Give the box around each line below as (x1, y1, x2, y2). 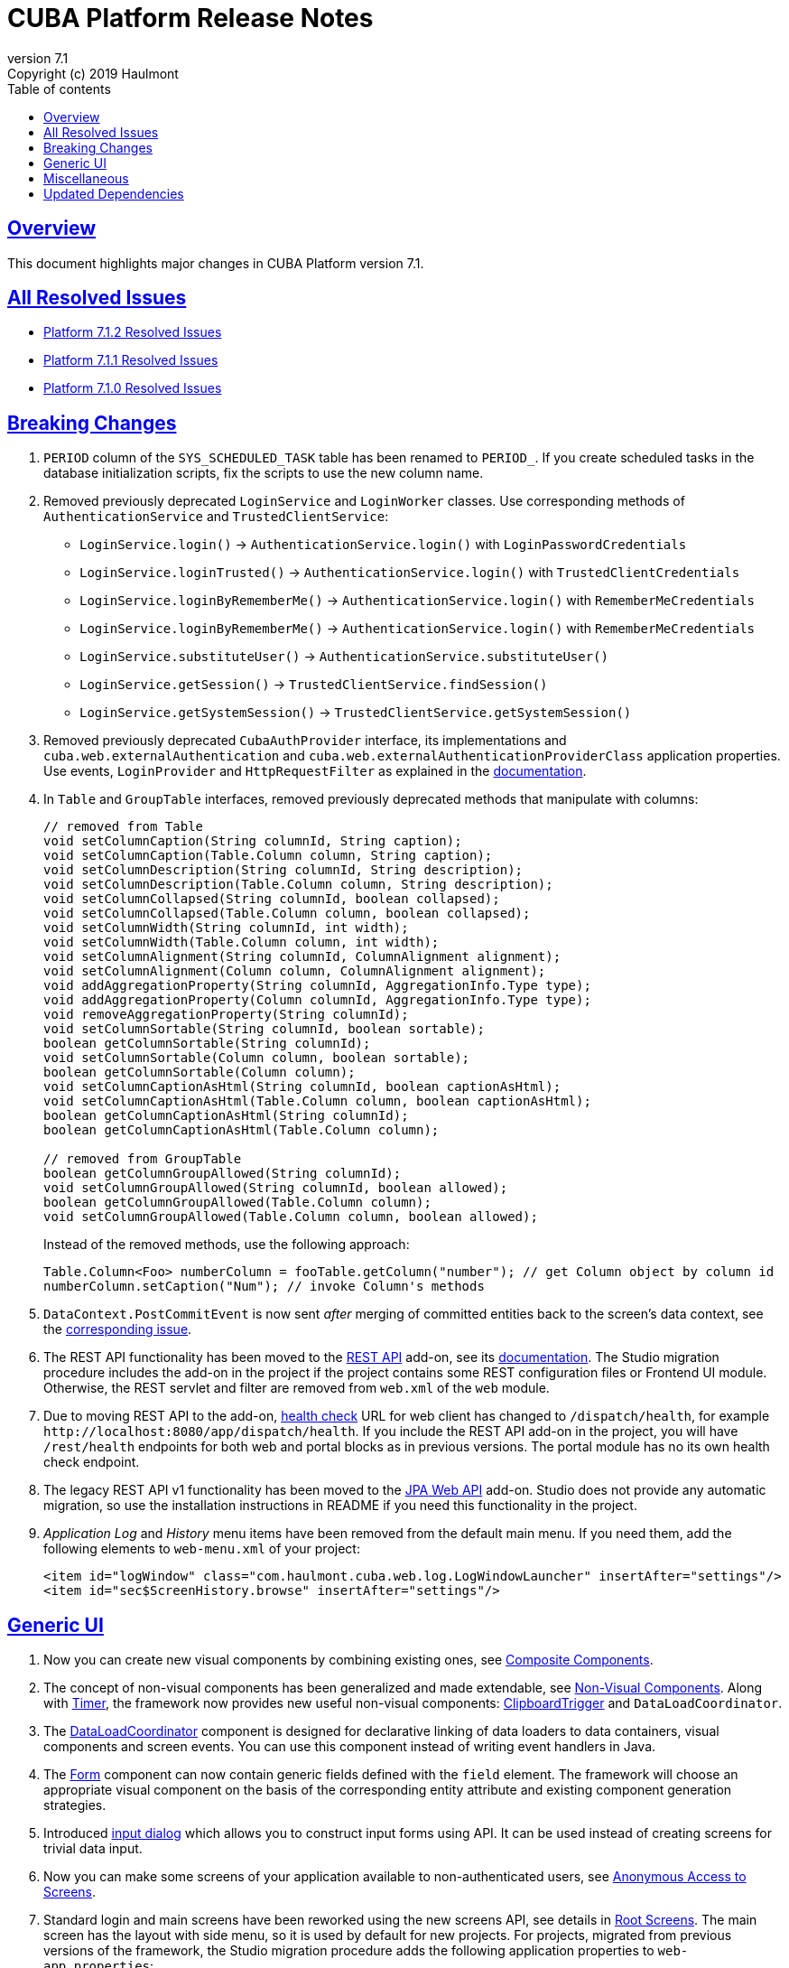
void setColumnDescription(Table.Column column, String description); (43, 877, 553, 892)
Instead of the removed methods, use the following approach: (43, 1236, 410, 1253)
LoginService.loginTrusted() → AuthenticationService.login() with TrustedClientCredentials (79, 564, 740, 581)
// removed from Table (43, 819, 204, 835)
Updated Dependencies (43, 185, 184, 201)
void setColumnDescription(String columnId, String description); (43, 863, 524, 878)
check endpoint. (43, 1454, 140, 1470)
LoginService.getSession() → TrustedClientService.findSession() (79, 676, 548, 693)
